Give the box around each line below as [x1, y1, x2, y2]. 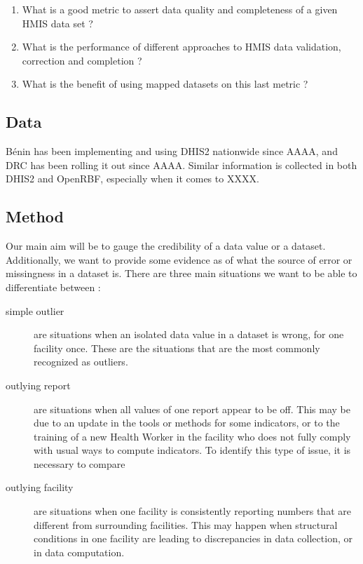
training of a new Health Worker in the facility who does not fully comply [34, 429, 351, 443]
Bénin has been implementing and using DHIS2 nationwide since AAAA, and [6, 144, 338, 159]
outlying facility [6, 480, 74, 495]
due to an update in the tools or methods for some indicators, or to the [34, 415, 340, 430]
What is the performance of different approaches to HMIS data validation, [22, 39, 341, 54]
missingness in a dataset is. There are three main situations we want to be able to [6, 266, 357, 281]
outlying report [6, 377, 71, 392]
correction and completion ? [22, 53, 142, 67]
